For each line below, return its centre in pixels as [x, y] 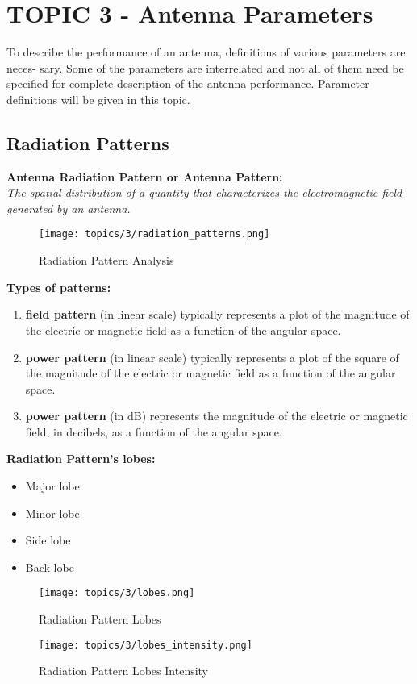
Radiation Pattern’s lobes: [81, 459]
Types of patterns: [59, 287]
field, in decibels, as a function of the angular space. [154, 431]
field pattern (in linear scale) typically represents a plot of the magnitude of [217, 314]
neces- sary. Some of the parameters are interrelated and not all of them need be [205, 67]
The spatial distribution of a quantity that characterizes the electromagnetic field [204, 192]
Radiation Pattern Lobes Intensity [124, 671]
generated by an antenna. [69, 208]
